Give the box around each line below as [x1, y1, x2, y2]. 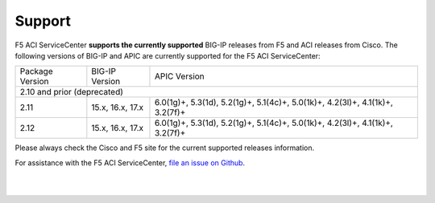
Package [19, 66, 53, 77]
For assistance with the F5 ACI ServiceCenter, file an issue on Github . [14, 157, 246, 168]
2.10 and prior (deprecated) [19, 87, 124, 98]
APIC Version [154, 71, 205, 82]
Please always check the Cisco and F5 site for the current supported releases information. [14, 143, 315, 152]
